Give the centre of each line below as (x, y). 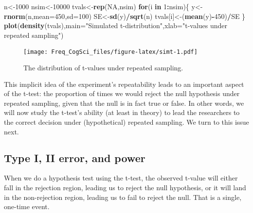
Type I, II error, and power (75, 157)
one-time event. (27, 206)
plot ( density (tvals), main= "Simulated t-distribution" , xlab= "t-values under (116, 25)
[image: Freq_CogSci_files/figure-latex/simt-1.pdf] (110, 52)
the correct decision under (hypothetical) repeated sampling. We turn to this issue (126, 122)
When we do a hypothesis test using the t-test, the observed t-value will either (121, 178)
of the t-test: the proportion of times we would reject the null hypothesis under (122, 93)
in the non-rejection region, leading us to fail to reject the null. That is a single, (123, 197)
